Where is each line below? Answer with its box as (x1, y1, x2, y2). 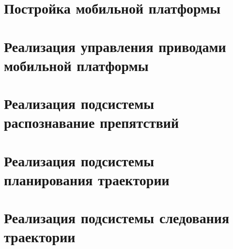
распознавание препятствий (4, 112, 179, 132)
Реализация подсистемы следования (4, 208, 230, 228)
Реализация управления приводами (4, 36, 226, 56)
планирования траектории (4, 169, 170, 189)
